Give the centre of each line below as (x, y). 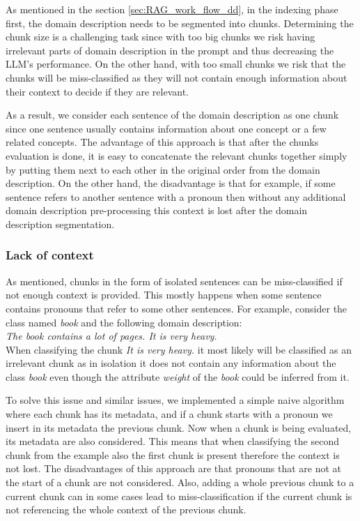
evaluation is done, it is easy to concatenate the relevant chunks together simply (177, 155)
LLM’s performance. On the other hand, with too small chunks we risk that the (176, 64)
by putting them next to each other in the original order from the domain (163, 169)
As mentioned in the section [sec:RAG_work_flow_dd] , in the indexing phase (172, 9)
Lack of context (50, 255)
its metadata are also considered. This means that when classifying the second (172, 441)
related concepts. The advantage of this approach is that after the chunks (162, 142)
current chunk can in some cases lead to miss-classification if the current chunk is (179, 496)
